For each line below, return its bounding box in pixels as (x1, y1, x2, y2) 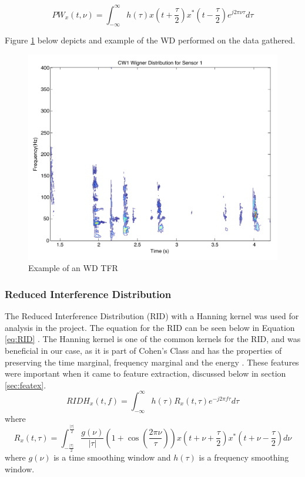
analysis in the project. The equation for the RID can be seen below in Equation (5, 321, 295, 333)
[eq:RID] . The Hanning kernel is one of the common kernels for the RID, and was (5, 333, 301, 345)
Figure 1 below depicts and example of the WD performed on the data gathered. (5, 34, 296, 46)
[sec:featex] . (5, 378, 46, 391)
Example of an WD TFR (28, 262, 118, 274)
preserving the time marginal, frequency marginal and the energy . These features (5, 356, 299, 368)
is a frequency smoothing (199, 451, 289, 463)
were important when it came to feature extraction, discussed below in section (5, 367, 286, 380)
